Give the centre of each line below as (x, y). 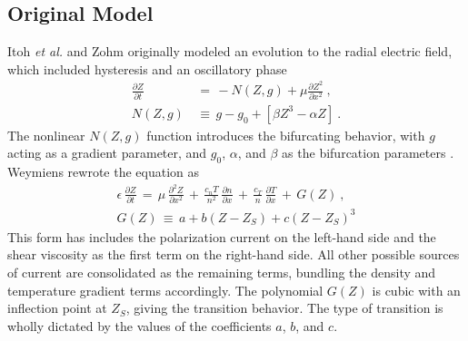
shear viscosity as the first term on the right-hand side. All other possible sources (234, 254)
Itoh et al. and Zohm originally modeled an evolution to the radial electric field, (230, 51)
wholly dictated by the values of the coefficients (139, 325)
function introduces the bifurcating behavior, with (286, 135)
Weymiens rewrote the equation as (104, 172)
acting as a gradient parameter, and (107, 153)
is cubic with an (416, 290)
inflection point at (57, 308)
